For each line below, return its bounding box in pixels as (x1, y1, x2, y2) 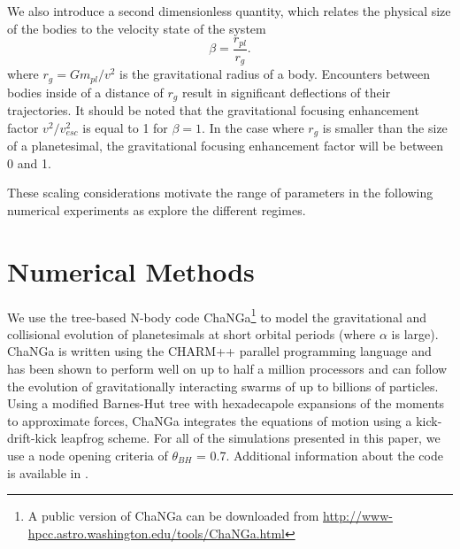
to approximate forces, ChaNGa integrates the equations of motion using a (7, 411, 412, 429)
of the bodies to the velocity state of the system (7, 19, 266, 37)
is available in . (7, 463, 88, 482)
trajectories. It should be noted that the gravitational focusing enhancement (7, 101, 419, 120)
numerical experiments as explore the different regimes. (7, 200, 306, 219)
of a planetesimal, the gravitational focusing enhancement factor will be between (7, 136, 443, 155)
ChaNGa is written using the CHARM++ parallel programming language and (7, 342, 432, 360)
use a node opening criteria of (7, 445, 168, 464)
